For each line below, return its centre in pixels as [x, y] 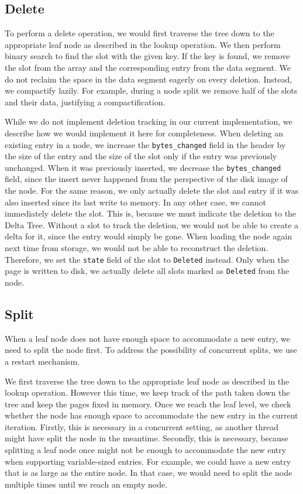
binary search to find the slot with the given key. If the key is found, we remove [147, 56]
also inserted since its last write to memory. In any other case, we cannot [135, 202]
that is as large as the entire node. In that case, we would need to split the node [149, 473]
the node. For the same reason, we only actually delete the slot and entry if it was [152, 191]
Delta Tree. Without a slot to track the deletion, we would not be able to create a [152, 224]
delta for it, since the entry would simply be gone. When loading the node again [149, 236]
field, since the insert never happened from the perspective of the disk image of [146, 179]
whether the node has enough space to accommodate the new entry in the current [151, 415]
